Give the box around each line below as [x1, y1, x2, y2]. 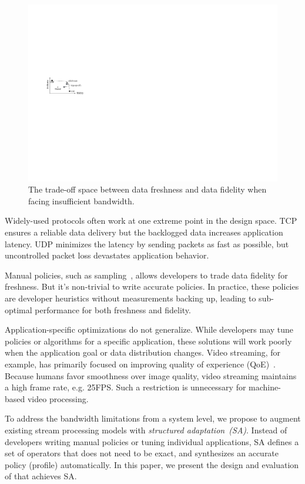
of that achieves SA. [5, 470, 77, 482]
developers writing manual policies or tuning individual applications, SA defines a [5, 435, 299, 447]
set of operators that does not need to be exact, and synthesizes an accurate [5, 447, 279, 459]
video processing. [27, 392, 89, 405]
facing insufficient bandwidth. [28, 194, 135, 207]
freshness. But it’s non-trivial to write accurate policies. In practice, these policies [5, 280, 299, 293]
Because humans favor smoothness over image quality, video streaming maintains [5, 369, 297, 382]
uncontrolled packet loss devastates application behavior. [5, 249, 209, 261]
